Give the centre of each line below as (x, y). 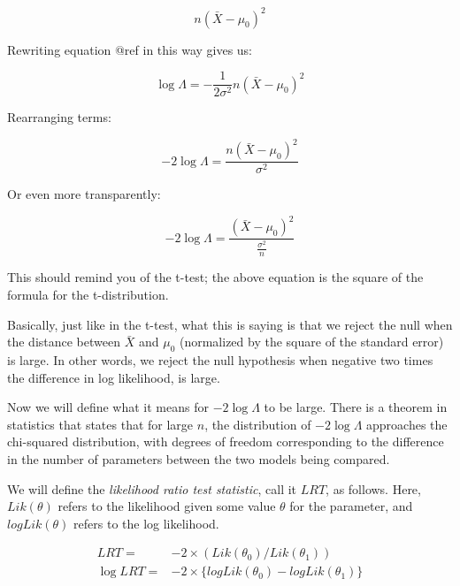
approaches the (407, 424)
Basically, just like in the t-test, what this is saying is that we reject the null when (230, 324)
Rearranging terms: (59, 117)
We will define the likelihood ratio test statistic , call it (152, 488)
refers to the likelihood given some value (167, 506)
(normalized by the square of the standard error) (311, 342)
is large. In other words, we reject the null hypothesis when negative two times (220, 360)
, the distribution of (258, 424)
